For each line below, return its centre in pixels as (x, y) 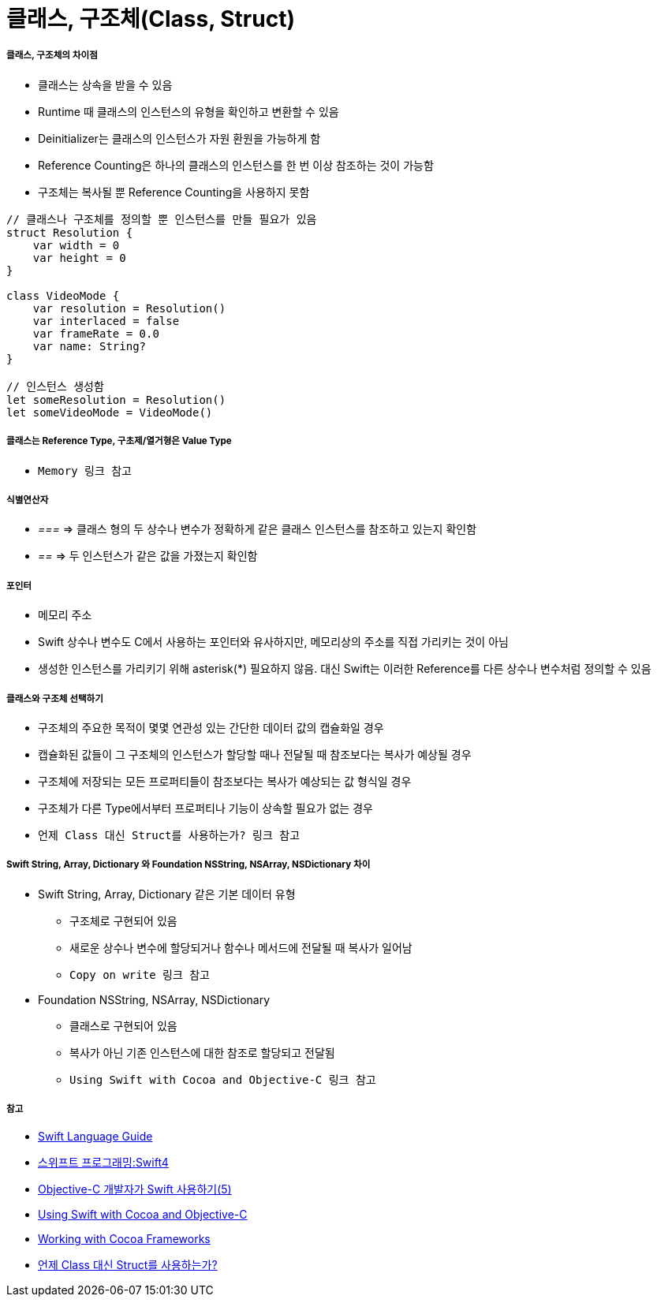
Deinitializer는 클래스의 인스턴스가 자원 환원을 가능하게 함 (179, 138)
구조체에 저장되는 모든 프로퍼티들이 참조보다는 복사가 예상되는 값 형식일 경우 (225, 781)
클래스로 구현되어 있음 (123, 1025)
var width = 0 (76, 245)
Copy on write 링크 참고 (140, 974)
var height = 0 (79, 258)
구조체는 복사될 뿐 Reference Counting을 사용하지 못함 (174, 192)
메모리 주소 (65, 615)
